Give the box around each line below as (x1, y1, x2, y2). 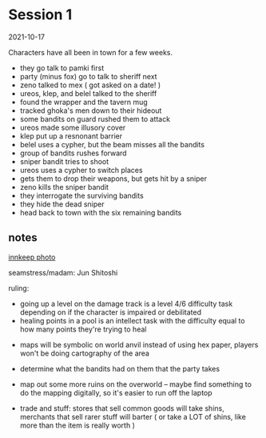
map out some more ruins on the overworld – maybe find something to (19, 379, 252, 389)
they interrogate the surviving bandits (19, 191, 144, 200)
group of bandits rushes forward (19, 148, 127, 158)
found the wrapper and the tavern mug (19, 97, 148, 106)
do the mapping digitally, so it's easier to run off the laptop (19, 388, 213, 397)
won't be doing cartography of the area (19, 348, 150, 358)
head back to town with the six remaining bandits (19, 207, 182, 217)
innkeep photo (8, 252, 56, 262)
